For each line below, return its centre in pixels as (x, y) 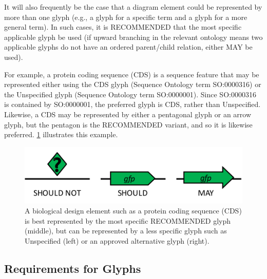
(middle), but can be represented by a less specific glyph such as (126, 231)
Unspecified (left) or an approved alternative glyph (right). (117, 241)
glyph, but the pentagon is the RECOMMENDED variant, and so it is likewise (128, 124)
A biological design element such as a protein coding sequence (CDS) (133, 211)
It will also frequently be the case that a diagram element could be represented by (133, 7)
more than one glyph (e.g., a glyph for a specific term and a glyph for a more (126, 17)
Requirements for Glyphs (73, 269)
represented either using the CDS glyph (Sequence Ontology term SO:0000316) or (133, 84)
